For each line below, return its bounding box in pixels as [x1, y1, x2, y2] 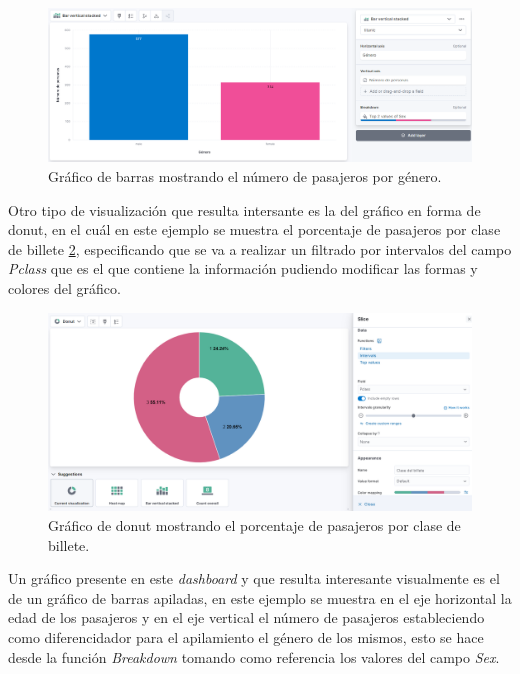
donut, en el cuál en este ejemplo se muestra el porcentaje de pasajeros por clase [8, 219, 501, 240]
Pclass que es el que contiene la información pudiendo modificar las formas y [8, 258, 478, 279]
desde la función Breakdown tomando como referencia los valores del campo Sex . [8, 646, 500, 667]
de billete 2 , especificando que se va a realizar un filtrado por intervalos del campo [8, 238, 512, 259]
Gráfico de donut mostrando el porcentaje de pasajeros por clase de [48, 514, 461, 535]
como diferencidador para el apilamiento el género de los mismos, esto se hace [8, 626, 484, 647]
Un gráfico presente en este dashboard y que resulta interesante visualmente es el [8, 568, 500, 589]
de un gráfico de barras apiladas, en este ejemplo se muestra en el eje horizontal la [8, 587, 512, 608]
